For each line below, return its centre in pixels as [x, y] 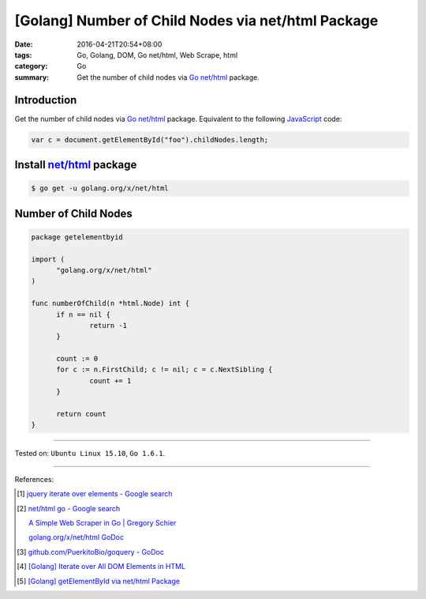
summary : [32, 77]
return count [81, 414]
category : [31, 66]
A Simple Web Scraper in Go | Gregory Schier [103, 522]
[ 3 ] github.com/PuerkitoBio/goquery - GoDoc [91, 552]
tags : [23, 55]
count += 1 [110, 380]
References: [34, 479]
